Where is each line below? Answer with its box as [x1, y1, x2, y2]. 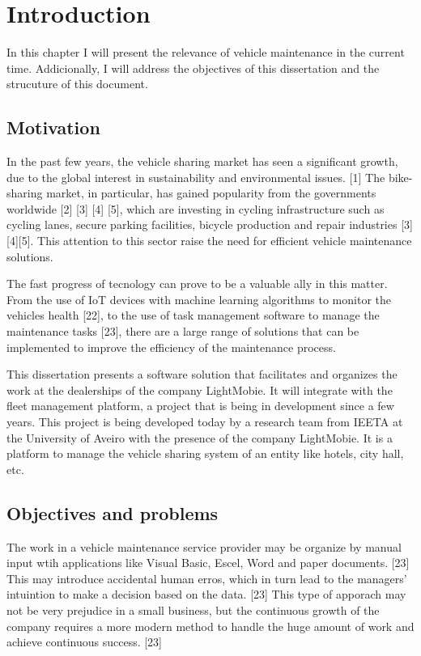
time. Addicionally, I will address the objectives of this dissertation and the [6, 59, 380, 76]
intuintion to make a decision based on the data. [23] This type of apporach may [6, 586, 406, 603]
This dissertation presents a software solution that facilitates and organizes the [6, 366, 398, 383]
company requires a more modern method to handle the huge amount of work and [6, 617, 415, 634]
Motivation [6, 115, 100, 140]
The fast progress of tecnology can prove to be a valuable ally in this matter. [6, 275, 388, 292]
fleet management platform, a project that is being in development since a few [6, 397, 394, 414]
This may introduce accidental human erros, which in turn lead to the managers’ [6, 569, 407, 586]
